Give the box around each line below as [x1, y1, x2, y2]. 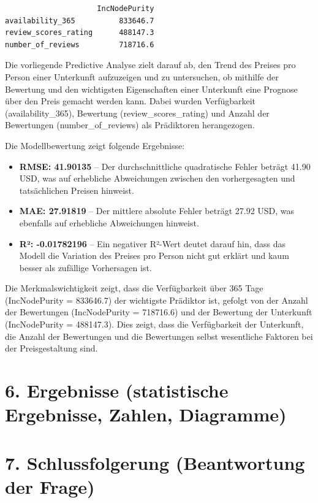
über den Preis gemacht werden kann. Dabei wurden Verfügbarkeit [5, 94, 256, 107]
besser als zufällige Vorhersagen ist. [19, 261, 152, 274]
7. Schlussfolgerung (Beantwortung [5, 450, 305, 475]
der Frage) [5, 474, 95, 499]
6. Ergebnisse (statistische [5, 378, 229, 403]
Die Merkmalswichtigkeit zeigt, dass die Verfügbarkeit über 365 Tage [5, 282, 263, 294]
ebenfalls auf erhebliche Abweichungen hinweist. [19, 216, 199, 229]
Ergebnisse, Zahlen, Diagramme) [5, 402, 287, 427]
